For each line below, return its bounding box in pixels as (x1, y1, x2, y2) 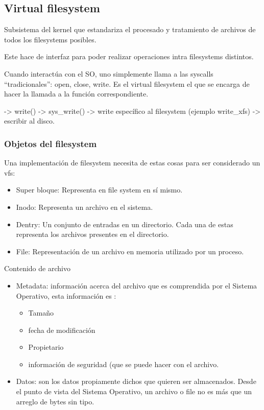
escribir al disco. (4, 115, 55, 126)
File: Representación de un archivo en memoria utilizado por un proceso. (16, 246, 244, 256)
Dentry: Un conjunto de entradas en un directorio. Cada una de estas (16, 219, 233, 229)
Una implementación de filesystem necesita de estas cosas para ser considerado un (4, 157, 260, 168)
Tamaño (28, 307, 54, 318)
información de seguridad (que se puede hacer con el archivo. (28, 358, 219, 369)
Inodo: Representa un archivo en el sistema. (16, 201, 153, 212)
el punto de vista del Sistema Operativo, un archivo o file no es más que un (16, 386, 252, 397)
